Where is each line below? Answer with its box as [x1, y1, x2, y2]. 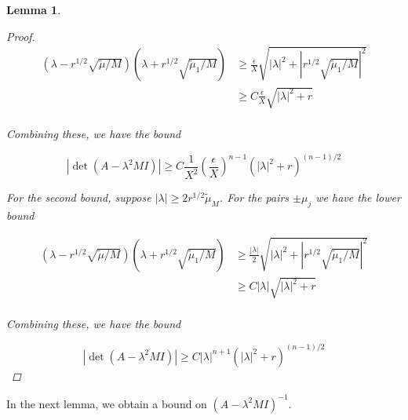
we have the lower [315, 189, 401, 206]
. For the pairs [219, 189, 290, 206]
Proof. [6, 27, 35, 44]
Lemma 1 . [6, 2, 61, 17]
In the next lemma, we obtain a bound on [6, 395, 207, 411]
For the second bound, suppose [6, 189, 151, 206]
